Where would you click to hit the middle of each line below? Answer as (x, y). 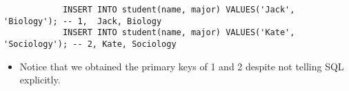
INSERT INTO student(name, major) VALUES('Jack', (179, 10)
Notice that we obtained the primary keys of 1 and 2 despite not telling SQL (182, 66)
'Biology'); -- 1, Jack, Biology (83, 21)
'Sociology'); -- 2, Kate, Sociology (90, 44)
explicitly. (40, 80)
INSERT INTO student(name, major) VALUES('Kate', (179, 33)
